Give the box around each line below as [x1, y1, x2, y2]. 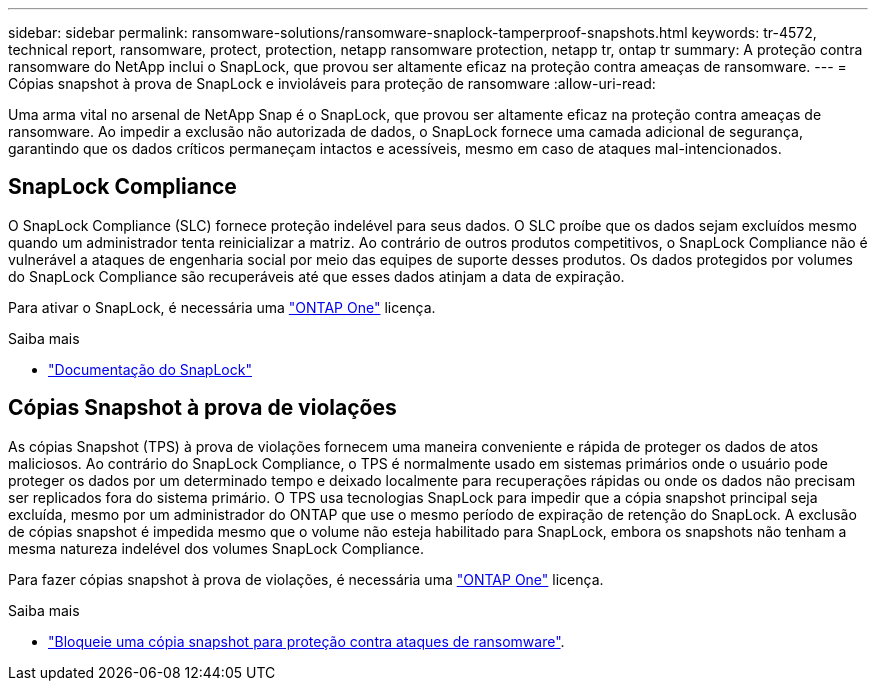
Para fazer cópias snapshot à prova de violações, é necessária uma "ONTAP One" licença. [8, 570, 604, 588]
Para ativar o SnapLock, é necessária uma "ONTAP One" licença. [8, 298, 436, 316]
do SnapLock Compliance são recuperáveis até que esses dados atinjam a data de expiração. [8, 267, 625, 285]
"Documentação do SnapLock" [48, 360, 252, 378]
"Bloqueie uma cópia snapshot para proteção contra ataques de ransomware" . [48, 632, 565, 650]
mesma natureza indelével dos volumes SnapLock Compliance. [8, 539, 425, 557]
